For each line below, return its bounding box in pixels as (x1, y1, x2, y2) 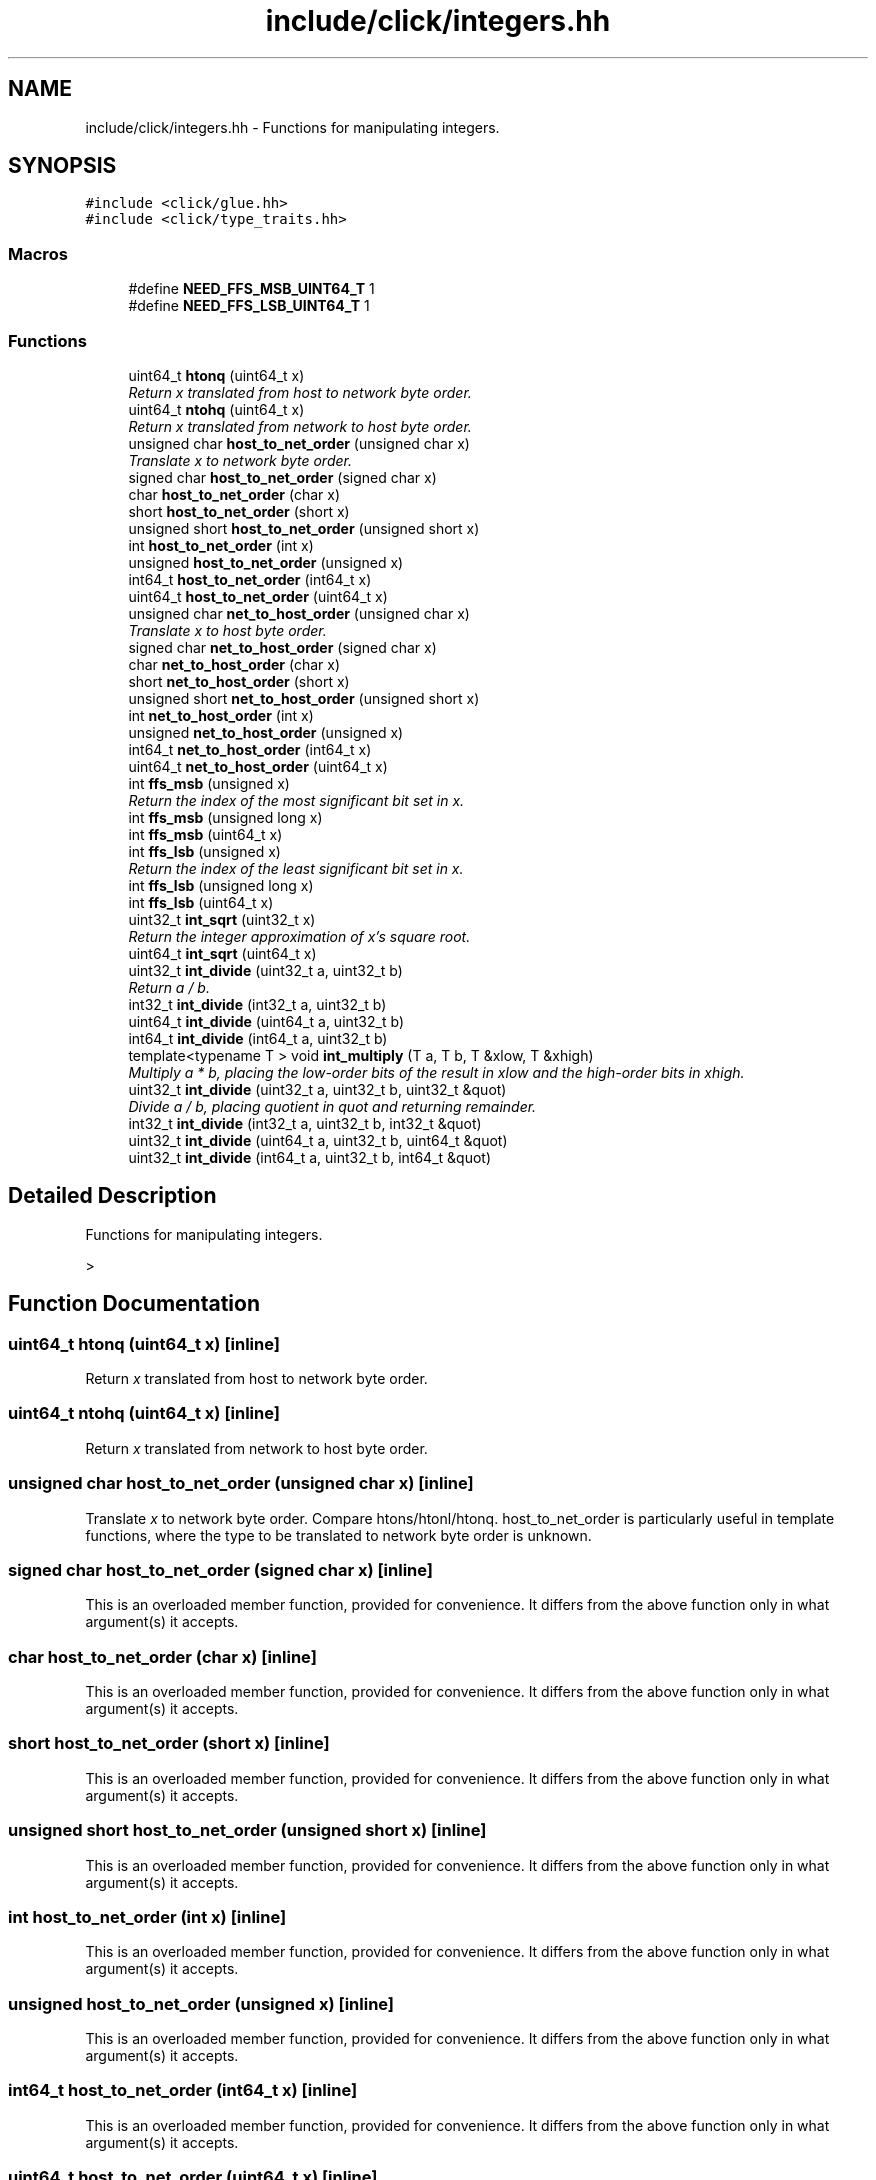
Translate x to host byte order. (128, 621, 327, 639)
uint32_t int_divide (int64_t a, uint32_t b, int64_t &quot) (128, 1148, 491, 1166)
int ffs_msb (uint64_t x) (128, 825, 283, 843)
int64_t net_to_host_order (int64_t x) (128, 740, 372, 758)
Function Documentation (8, 1291, 260, 1317)
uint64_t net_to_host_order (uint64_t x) (128, 757, 388, 775)
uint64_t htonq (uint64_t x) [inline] (8, 1333, 280, 1354)
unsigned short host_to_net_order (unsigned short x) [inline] (8, 1820, 487, 1841)
